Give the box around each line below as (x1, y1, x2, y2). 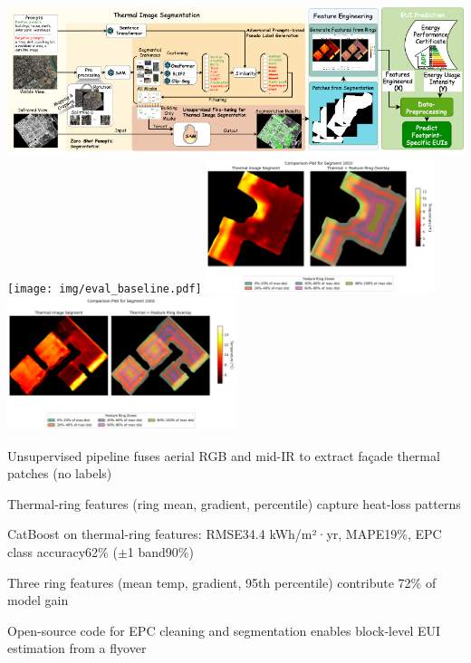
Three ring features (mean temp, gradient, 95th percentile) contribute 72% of (7, 572, 437, 591)
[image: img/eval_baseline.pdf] (7, 283, 202, 296)
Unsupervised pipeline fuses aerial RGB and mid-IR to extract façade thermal (7, 446, 440, 465)
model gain (7, 591, 69, 610)
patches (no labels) (7, 464, 112, 483)
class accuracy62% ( (7, 543, 118, 562)
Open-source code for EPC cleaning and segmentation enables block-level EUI (7, 620, 441, 639)
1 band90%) (127, 543, 194, 562)
